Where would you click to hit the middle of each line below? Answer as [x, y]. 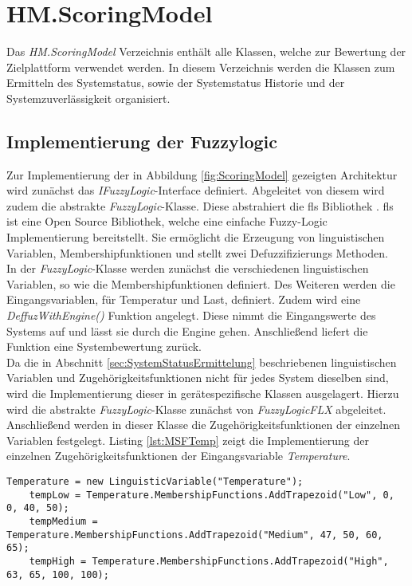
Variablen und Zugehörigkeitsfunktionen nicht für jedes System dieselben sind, [198, 378]
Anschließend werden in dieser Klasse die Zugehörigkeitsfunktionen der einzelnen [204, 425]
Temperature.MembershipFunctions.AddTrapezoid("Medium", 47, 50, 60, [195, 535]
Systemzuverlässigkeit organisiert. [88, 98]
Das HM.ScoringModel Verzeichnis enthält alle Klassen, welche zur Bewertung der [206, 51]
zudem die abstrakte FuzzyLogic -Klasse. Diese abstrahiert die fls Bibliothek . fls [200, 205]
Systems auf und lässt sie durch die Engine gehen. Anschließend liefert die [187, 330]
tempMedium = [63, 521]
